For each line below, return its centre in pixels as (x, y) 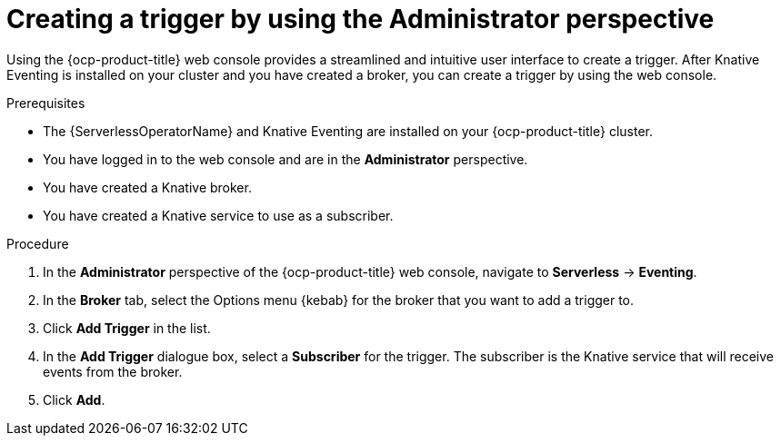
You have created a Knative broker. (147, 187)
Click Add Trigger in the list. (127, 328)
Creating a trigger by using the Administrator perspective (360, 19)
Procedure (38, 243)
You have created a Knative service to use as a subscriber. (218, 215)
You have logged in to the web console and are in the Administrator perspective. (285, 159)
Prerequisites (46, 103)
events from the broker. (113, 371)
